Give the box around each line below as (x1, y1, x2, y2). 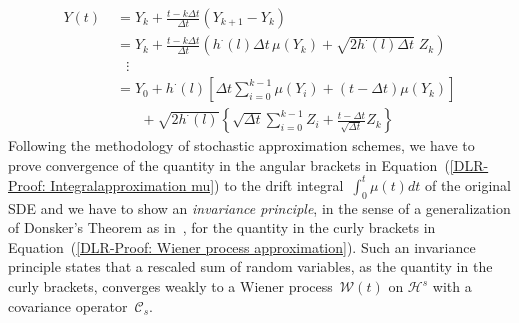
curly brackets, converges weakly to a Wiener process (8, 276, 333, 297)
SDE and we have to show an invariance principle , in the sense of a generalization (8, 197, 511, 218)
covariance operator (8, 295, 128, 316)
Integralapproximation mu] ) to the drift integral (50, 174, 344, 195)
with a (432, 276, 472, 297)
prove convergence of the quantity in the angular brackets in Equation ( (8, 154, 450, 175)
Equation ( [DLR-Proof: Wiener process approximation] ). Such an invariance (8, 236, 476, 257)
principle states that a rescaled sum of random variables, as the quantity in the (8, 256, 493, 277)
